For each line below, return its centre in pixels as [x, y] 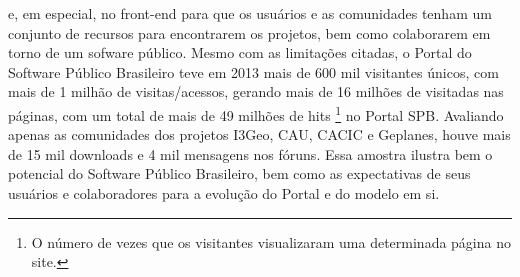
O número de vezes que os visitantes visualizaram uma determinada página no [271, 241]
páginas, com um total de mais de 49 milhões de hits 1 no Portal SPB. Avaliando [256, 113]
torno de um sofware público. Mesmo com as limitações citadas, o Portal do [240, 52]
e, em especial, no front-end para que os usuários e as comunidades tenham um [250, 13]
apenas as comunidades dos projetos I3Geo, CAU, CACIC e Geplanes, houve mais [259, 134]
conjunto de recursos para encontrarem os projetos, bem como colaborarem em [249, 32]
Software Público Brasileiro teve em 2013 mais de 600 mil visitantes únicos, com [253, 71]
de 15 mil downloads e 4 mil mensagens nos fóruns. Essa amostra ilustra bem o [250, 153]
